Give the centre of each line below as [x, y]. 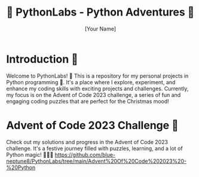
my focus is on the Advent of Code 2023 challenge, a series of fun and [94, 94]
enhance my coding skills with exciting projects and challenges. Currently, [97, 89]
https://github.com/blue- [85, 154]
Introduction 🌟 [42, 59]
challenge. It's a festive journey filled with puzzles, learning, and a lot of [95, 148]
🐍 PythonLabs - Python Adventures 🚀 [100, 12]
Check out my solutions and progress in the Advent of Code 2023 [87, 142]
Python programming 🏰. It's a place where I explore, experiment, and [91, 82]
